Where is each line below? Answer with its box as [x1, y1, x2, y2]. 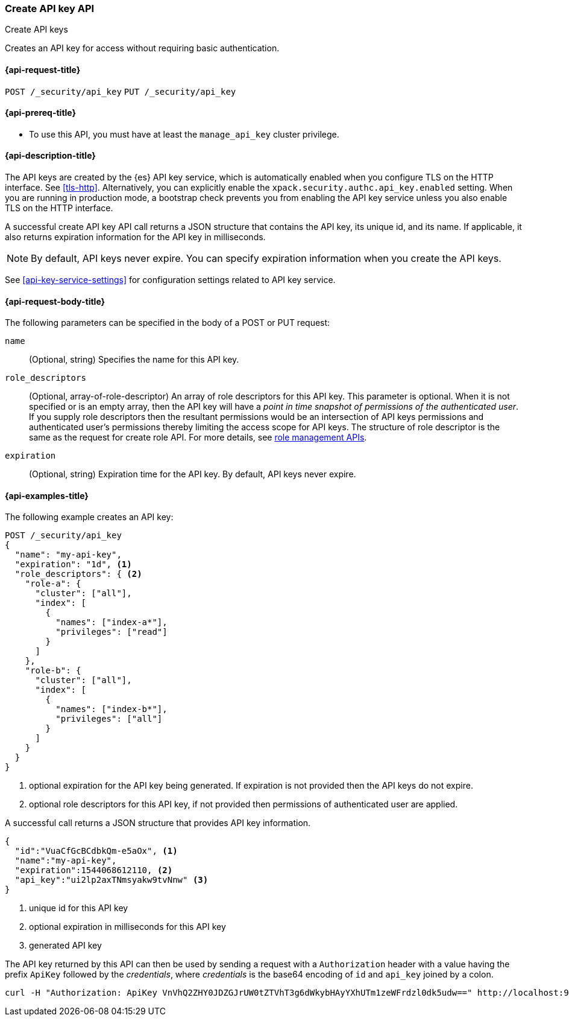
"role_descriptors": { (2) [14, 569, 142, 579]
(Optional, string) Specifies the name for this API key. [29, 354, 239, 365]
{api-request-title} [5, 64, 81, 75]
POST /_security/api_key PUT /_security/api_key [5, 86, 236, 97]
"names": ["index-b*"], [55, 704, 168, 714]
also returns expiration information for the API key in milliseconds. [5, 232, 266, 243]
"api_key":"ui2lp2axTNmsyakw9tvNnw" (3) [14, 875, 209, 885]
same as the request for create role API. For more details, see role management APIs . [29, 432, 367, 443]
